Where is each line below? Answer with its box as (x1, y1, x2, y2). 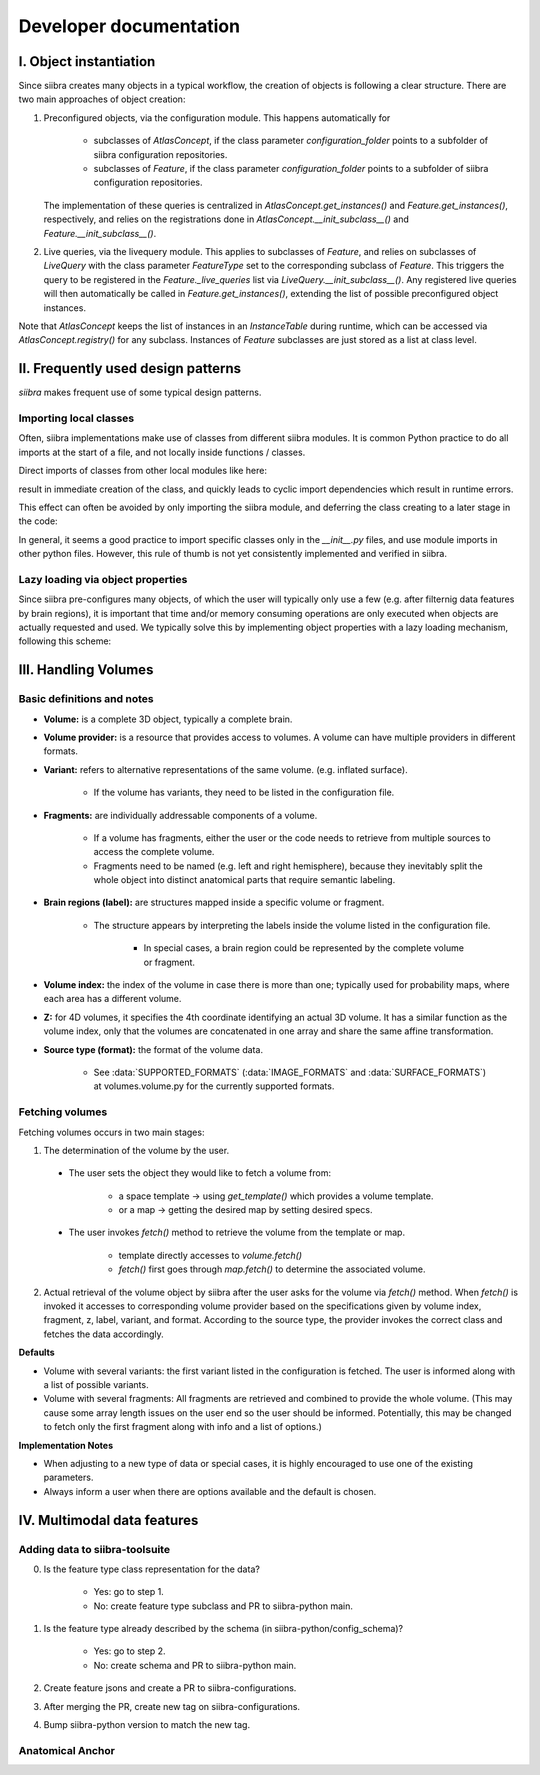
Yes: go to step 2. (93, 1645, 166, 1657)
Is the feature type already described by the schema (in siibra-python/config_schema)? (43, 1623, 404, 1635)
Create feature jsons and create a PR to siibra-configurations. (43, 1682, 297, 1694)
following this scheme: (18, 635, 112, 647)
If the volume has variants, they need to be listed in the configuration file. (93, 786, 395, 799)
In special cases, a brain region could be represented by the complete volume (143, 942, 465, 954)
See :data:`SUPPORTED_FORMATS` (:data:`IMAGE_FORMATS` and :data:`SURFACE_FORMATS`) (93, 1066, 487, 1078)
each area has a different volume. (43, 993, 182, 1005)
